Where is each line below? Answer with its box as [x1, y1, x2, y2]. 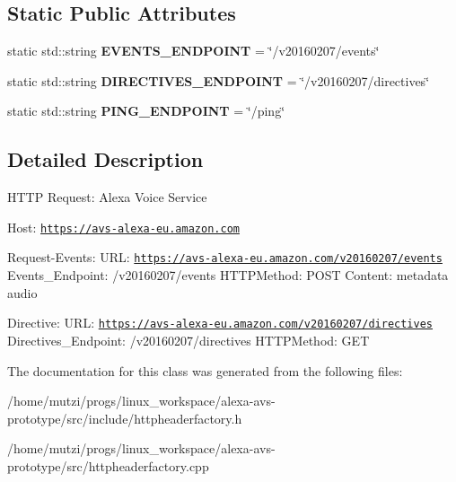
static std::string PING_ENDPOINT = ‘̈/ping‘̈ [7, 101, 285, 120]
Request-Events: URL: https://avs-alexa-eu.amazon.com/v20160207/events [7, 248, 443, 267]
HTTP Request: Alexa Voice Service [7, 188, 207, 206]
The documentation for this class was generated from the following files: [7, 361, 403, 380]
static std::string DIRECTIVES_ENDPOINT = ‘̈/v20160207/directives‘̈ [7, 71, 430, 90]
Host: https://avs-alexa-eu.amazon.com [7, 217, 240, 236]
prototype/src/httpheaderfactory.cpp [7, 456, 209, 475]
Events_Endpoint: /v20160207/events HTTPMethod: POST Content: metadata [7, 266, 449, 285]
